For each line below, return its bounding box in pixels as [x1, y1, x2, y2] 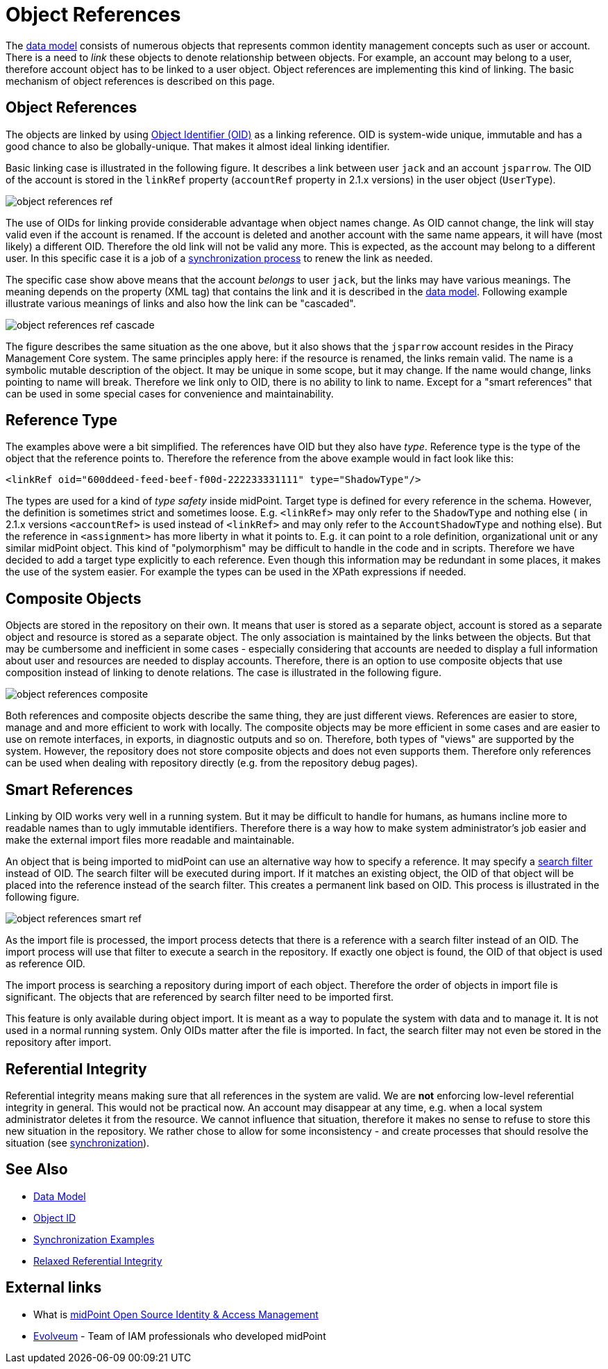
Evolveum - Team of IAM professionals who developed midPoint [33, 1329, 326, 1342]
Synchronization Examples [33, 1233, 155, 1245]
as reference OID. [6, 958, 85, 970]
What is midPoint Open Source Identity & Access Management [33, 1308, 319, 1320]
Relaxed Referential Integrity [33, 1254, 162, 1267]
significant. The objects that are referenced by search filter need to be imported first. [6, 991, 394, 1003]
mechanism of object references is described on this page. [6, 74, 275, 87]
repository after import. [6, 1036, 112, 1049]
